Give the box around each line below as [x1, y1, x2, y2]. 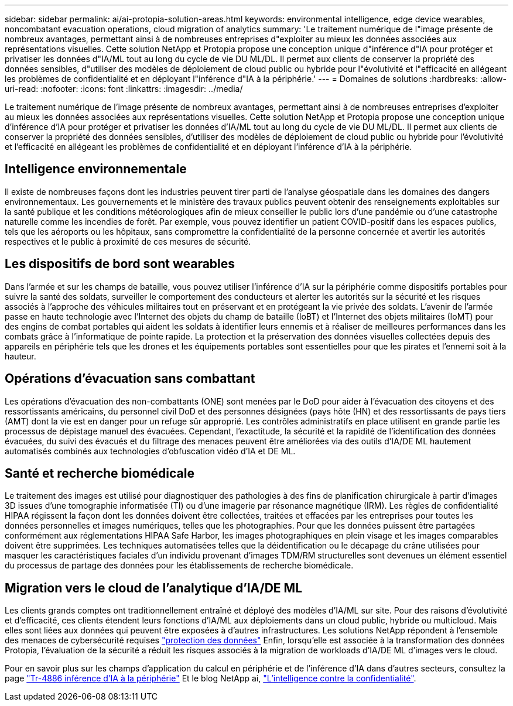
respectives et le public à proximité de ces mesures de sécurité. [5, 236, 251, 246]
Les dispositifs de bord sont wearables [5, 256, 235, 272]
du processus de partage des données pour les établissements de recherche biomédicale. [5, 560, 354, 571]
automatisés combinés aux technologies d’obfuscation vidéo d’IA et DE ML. [5, 445, 296, 456]
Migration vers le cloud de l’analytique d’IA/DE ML [5, 580, 303, 595]
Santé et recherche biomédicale [5, 465, 194, 481]
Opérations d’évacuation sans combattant [5, 371, 255, 386]
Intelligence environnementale [5, 162, 187, 177]
